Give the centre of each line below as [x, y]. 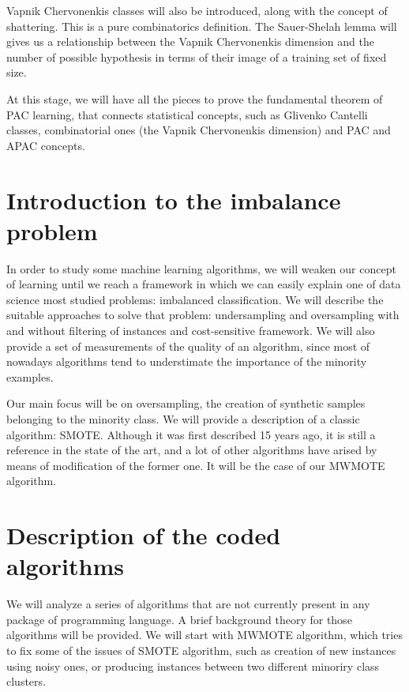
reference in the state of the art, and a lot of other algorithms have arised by [192, 450]
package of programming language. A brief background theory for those [179, 619]
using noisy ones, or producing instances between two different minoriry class [193, 666]
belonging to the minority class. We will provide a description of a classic [183, 419]
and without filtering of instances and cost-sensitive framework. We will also [191, 331]
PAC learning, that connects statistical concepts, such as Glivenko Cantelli [187, 114]
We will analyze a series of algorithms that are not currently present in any [188, 604]
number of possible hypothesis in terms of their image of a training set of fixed [197, 56]
